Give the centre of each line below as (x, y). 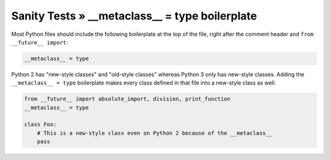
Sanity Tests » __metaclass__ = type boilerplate (134, 16)
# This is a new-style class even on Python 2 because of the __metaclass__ (155, 133)
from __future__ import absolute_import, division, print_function (127, 99)
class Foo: (40, 124)
